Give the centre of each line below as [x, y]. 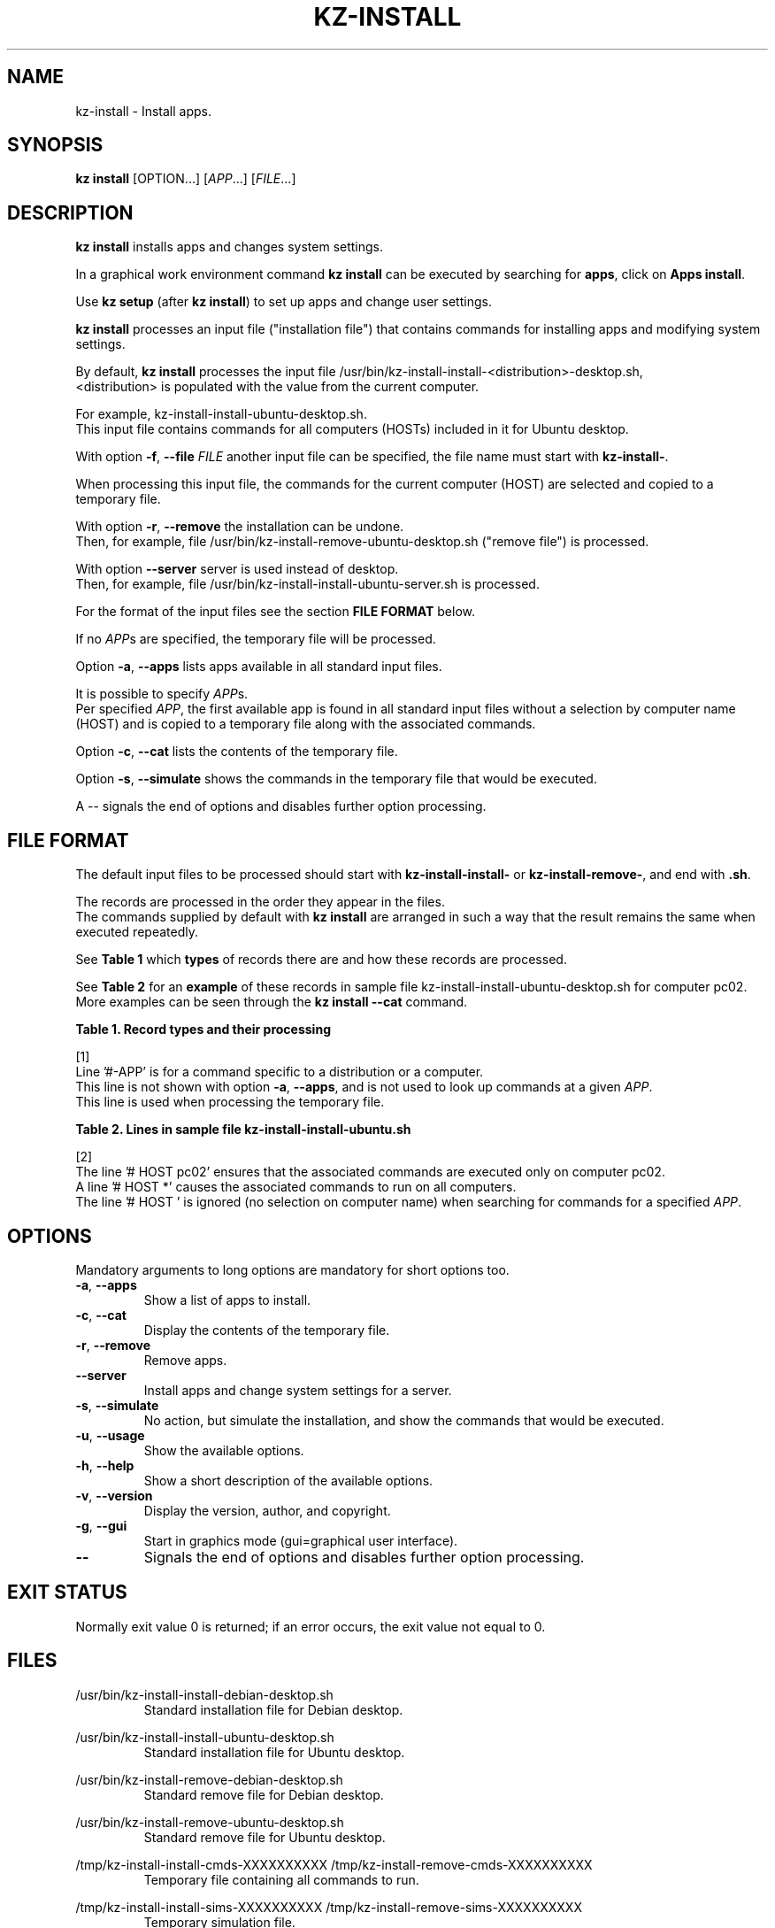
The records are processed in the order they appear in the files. [260, 902]
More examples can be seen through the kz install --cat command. [272, 1002]
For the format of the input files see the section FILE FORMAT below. [276, 612]
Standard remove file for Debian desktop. [264, 1794]
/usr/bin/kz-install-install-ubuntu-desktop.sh [205, 1737]
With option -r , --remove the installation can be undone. [240, 527]
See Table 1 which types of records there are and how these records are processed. [321, 960]
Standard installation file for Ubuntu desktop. [274, 1752]
